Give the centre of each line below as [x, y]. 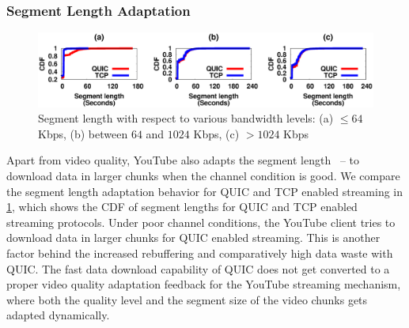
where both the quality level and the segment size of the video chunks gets [187, 299]
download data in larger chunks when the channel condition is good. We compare [203, 175]
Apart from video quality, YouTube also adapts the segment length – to [183, 160]
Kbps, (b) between [83, 133]
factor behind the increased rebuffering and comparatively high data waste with [200, 253]
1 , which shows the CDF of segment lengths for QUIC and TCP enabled [182, 207]
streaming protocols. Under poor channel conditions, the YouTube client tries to [201, 222]
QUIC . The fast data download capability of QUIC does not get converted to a [198, 268]
